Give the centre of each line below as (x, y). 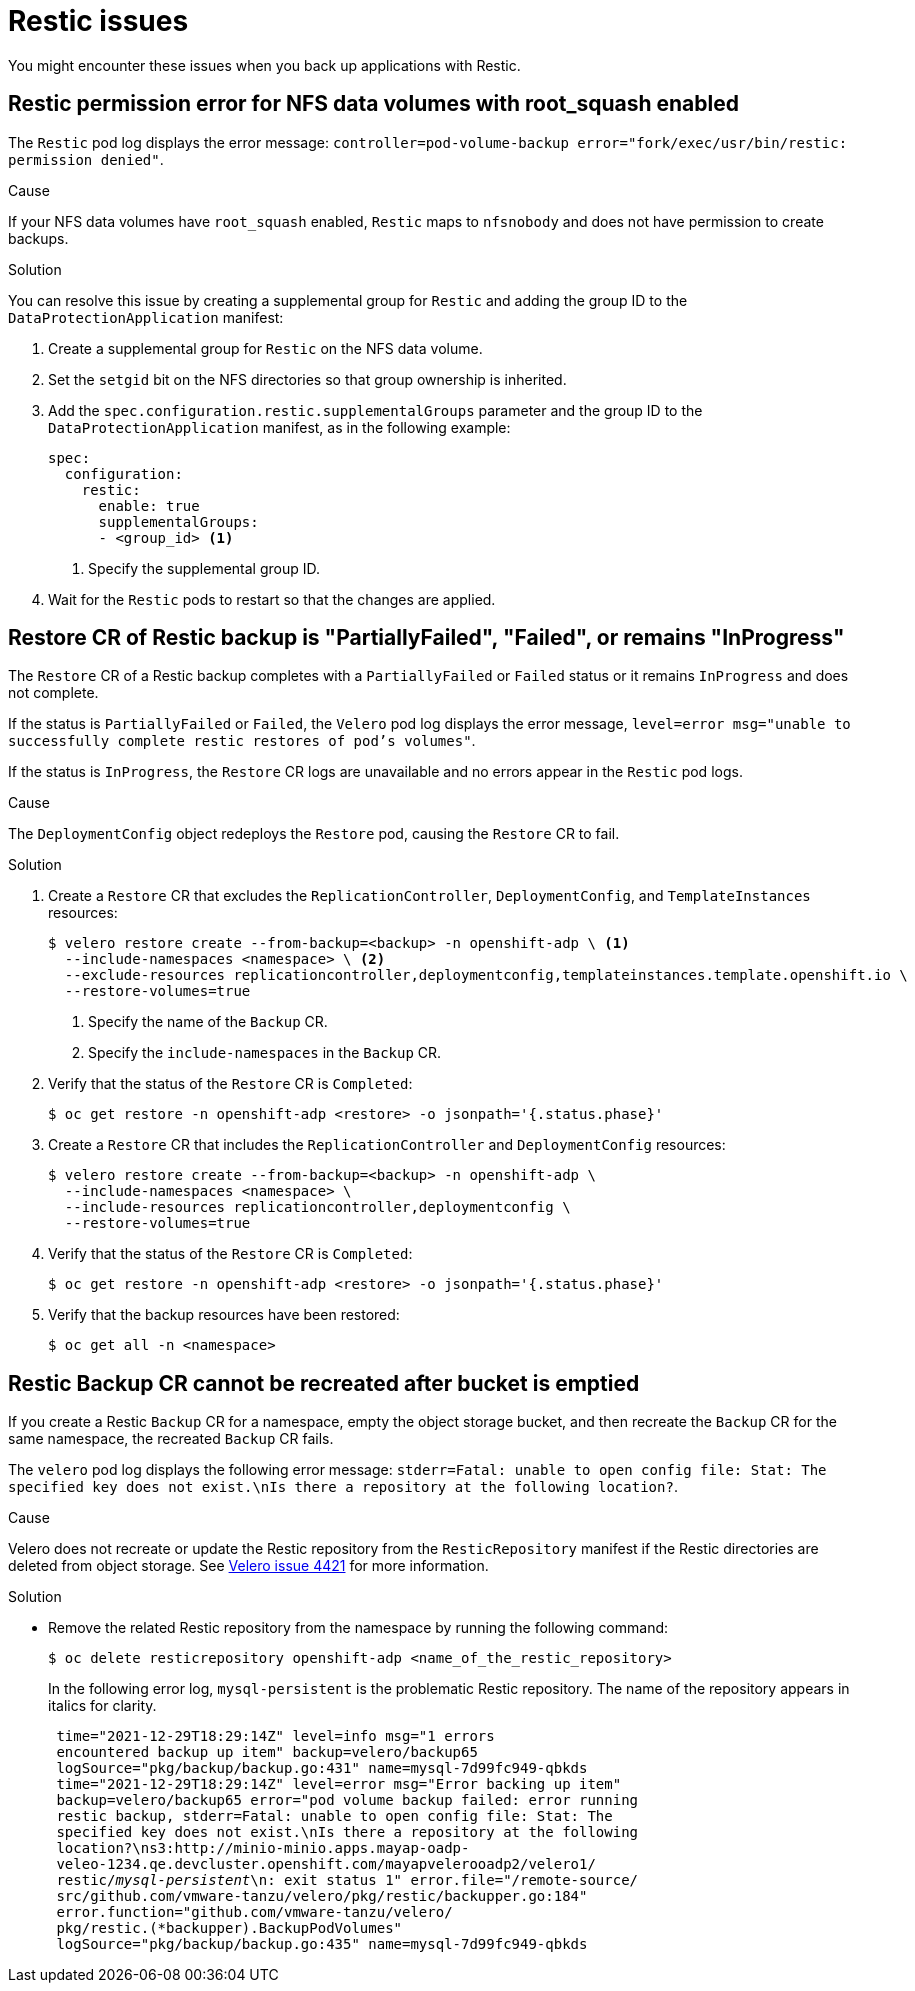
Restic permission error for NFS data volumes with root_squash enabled (373, 104)
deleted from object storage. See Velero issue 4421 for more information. (248, 1566)
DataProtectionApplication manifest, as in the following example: (279, 427)
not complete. (53, 693)
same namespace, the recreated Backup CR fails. (171, 1439)
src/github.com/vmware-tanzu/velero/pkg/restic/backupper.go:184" (322, 1896)
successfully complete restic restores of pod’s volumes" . (242, 741)
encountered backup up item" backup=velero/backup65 (267, 1752)
